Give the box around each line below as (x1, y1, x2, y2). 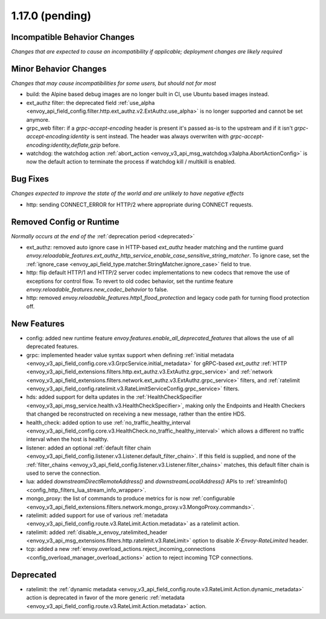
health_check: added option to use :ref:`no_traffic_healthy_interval (26, 419, 191, 426)
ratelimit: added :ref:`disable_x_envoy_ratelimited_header (26, 529, 168, 536)
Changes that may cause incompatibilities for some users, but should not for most (11, 79, 217, 87)
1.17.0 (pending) (11, 9, 92, 22)
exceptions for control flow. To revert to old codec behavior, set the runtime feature (26, 278, 234, 285)
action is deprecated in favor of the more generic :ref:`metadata (26, 594, 185, 602)
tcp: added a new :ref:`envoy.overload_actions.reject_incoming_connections (26, 545, 216, 553)
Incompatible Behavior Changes (11, 32, 135, 42)
